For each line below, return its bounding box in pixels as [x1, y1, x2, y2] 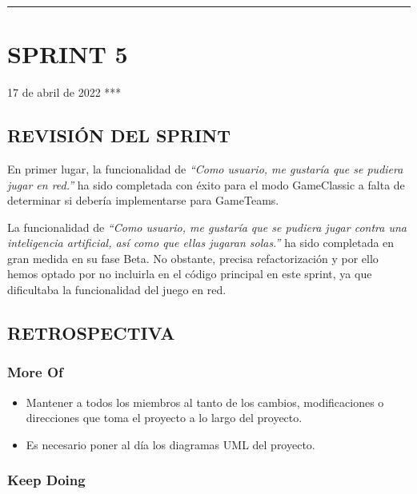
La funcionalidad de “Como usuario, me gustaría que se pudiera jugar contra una [7, 218, 407, 235]
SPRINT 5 [7, 38, 128, 70]
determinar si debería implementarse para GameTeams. [7, 192, 279, 209]
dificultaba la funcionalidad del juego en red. [7, 281, 227, 298]
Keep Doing [7, 470, 86, 490]
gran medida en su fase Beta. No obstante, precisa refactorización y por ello [7, 249, 379, 266]
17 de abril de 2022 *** [7, 84, 122, 101]
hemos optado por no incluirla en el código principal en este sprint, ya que [7, 265, 372, 282]
